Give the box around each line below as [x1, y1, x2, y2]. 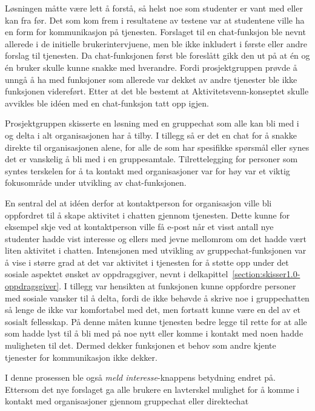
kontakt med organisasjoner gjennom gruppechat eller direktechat [5, 395, 249, 407]
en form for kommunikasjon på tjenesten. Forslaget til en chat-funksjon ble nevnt [5, 25, 306, 38]
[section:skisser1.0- [232, 268, 300, 280]
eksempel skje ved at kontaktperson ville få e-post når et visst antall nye [5, 220, 274, 233]
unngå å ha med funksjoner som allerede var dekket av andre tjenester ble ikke [5, 73, 297, 85]
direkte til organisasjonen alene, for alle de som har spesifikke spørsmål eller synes [5, 140, 310, 153]
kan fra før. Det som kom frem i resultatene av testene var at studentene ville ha [5, 13, 305, 26]
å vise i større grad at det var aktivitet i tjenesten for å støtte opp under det [5, 255, 289, 268]
